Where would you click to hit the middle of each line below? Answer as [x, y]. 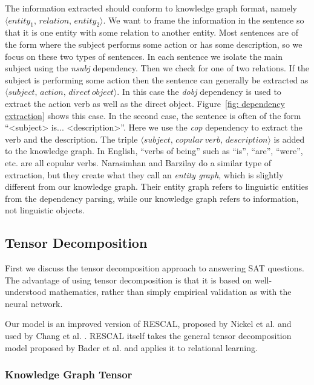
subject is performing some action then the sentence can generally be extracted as [157, 79]
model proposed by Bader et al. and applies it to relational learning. [131, 347]
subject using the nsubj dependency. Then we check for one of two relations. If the [157, 68]
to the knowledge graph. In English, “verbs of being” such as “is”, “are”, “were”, [154, 151]
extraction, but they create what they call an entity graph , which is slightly [144, 174]
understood [26, 292]
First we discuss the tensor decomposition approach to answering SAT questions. [155, 268]
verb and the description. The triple [71, 139]
